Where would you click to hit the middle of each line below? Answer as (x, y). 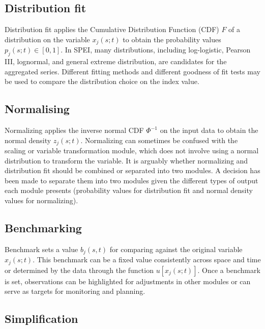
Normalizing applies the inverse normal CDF (74, 130)
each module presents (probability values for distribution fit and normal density (129, 190)
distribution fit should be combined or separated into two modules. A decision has (132, 170)
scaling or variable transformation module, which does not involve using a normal (132, 150)
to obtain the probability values (172, 39)
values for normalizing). (41, 200)
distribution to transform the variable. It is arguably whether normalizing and (126, 160)
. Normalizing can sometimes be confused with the (159, 140)
